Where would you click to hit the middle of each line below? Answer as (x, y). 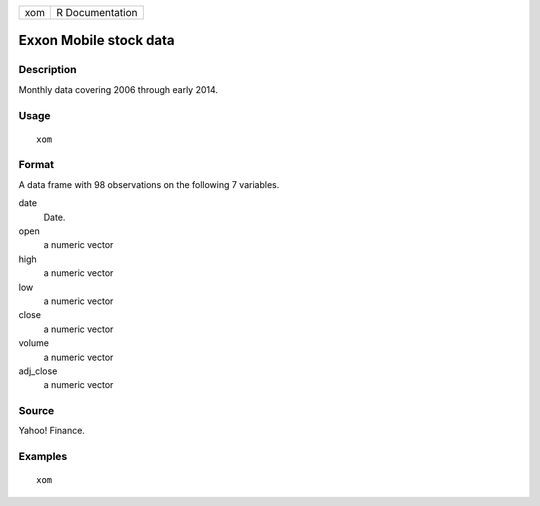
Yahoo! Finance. (51, 431)
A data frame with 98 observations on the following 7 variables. (149, 184)
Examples (43, 457)
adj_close (38, 371)
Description (47, 70)
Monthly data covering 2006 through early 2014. (118, 89)
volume (34, 343)
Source (36, 411)
